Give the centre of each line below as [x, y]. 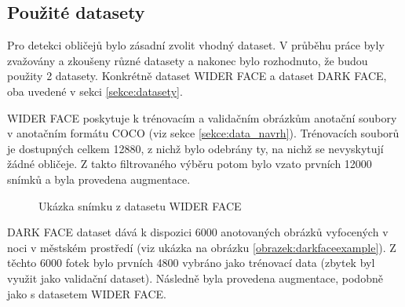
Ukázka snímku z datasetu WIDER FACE [140, 205]
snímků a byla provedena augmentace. [99, 179]
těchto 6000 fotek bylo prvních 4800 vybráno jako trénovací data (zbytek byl [191, 263]
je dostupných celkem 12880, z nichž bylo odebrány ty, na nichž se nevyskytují [195, 148]
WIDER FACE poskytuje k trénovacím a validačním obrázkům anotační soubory [202, 117]
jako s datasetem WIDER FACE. [87, 293]
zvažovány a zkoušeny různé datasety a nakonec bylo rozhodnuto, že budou [188, 60]
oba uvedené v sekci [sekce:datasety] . [95, 91]
